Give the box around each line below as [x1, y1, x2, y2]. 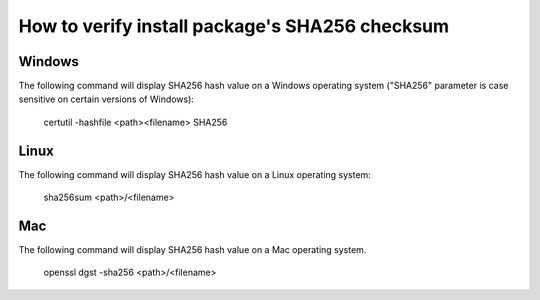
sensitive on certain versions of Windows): [18, 93, 195, 105]
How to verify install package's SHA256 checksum [18, 15, 450, 37]
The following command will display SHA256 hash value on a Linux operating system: [18, 168, 372, 180]
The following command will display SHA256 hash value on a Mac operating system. [18, 244, 367, 256]
